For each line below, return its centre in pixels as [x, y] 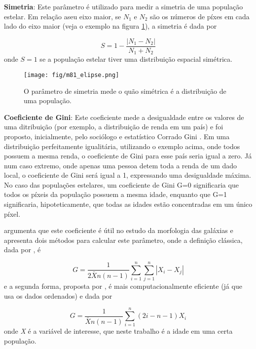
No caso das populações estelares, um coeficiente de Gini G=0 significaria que [121, 184]
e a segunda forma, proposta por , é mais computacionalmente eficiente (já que [123, 286]
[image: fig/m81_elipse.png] [72, 75]
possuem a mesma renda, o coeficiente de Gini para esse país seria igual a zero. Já [128, 156]
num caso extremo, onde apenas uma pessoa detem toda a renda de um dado [121, 165]
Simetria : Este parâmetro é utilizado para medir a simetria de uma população [124, 6]
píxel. [12, 213]
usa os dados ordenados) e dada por [58, 295]
